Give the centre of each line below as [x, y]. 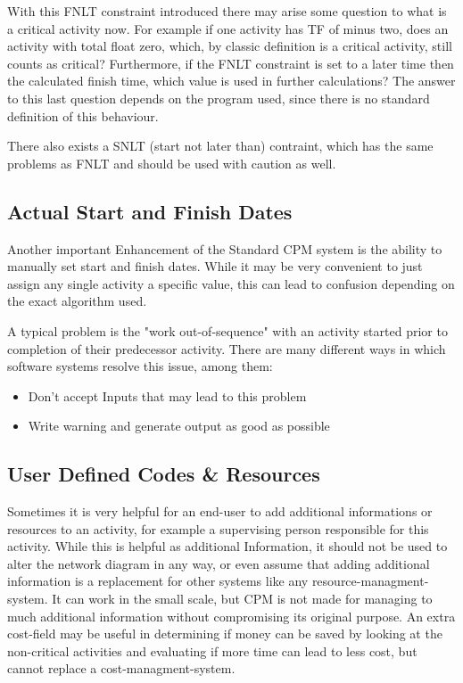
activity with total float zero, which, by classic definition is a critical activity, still [230, 46]
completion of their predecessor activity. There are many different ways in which [227, 348]
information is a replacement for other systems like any [158, 581]
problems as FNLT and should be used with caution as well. [172, 163]
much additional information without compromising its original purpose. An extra [231, 616]
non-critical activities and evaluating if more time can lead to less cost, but [212, 650]
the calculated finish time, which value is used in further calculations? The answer [231, 81]
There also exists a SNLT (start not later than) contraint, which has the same [220, 146]
